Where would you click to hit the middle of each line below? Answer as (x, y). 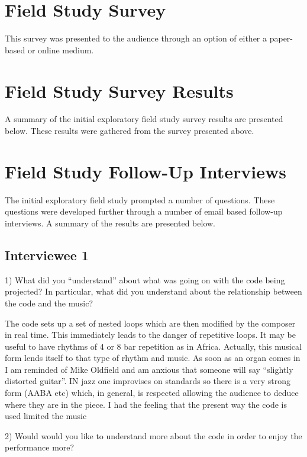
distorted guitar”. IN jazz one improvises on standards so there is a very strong (148, 381)
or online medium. (61, 49)
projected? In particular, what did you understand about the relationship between (153, 291)
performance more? (40, 447)
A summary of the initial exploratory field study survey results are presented (144, 119)
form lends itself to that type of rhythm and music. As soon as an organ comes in (153, 358)
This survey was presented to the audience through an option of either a (136, 38)
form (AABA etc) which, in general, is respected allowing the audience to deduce (152, 393)
